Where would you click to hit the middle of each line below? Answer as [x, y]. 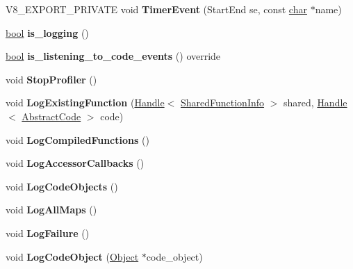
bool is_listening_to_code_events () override [113, 56]
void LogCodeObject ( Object [72, 256]
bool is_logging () [47, 32]
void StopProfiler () [51, 79]
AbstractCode [51, 116]
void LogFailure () [48, 233]
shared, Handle [315, 103]
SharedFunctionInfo [222, 103]
